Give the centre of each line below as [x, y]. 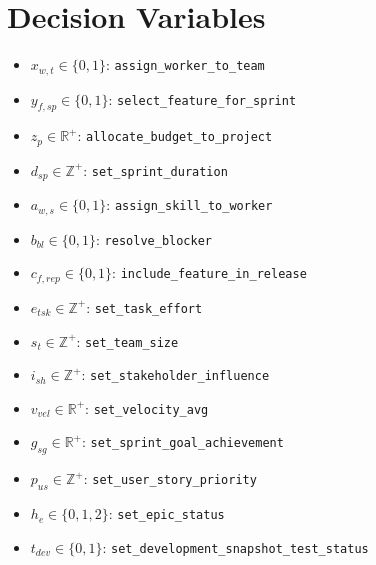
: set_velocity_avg [147, 407]
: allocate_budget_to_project [175, 135]
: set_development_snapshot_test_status [235, 546]
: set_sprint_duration [155, 169]
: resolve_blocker [154, 238]
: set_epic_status [166, 513]
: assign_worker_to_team [185, 64]
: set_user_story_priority [170, 478]
